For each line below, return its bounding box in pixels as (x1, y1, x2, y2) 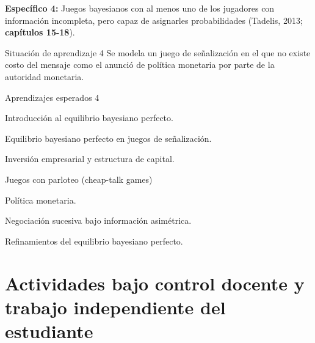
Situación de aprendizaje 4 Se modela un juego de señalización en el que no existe (5, 46, 311, 59)
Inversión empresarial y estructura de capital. (5, 152, 175, 165)
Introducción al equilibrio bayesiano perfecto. (5, 111, 173, 124)
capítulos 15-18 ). (5, 26, 75, 39)
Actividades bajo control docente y (5, 270, 305, 295)
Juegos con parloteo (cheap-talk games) (5, 172, 153, 185)
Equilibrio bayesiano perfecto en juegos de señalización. (5, 131, 212, 144)
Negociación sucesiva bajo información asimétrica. (5, 214, 192, 227)
